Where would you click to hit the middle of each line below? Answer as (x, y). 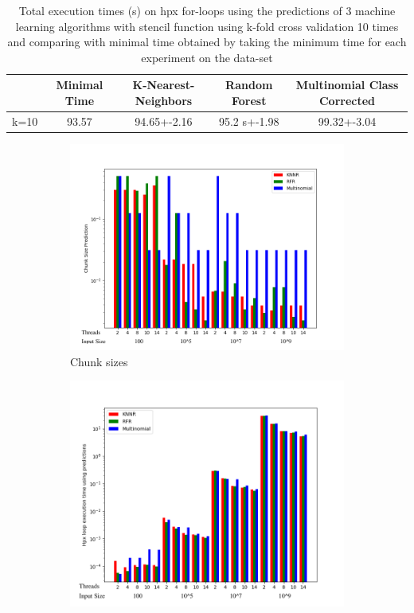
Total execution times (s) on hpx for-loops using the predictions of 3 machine (207, 10)
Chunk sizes (99, 361)
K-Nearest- (164, 85)
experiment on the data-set (207, 57)
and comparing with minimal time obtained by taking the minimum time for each (207, 42)
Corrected (347, 100)
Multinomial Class (347, 85)
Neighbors (164, 100)
